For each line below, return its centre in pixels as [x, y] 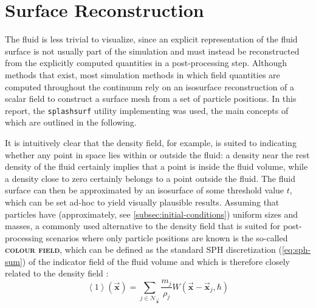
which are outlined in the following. [71, 122]
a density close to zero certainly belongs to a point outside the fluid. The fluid [150, 178]
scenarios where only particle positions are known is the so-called [167, 237]
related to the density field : [57, 273]
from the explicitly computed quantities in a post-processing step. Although [146, 63]
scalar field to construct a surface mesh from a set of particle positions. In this [151, 99]
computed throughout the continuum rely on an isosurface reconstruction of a [150, 86]
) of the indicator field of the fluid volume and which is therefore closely [156, 261]
